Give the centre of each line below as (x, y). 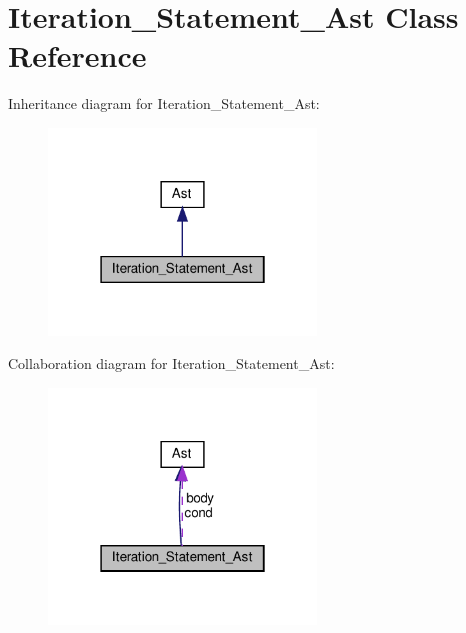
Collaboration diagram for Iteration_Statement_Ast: (171, 363)
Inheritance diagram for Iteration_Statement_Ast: (164, 103)
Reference (77, 55)
